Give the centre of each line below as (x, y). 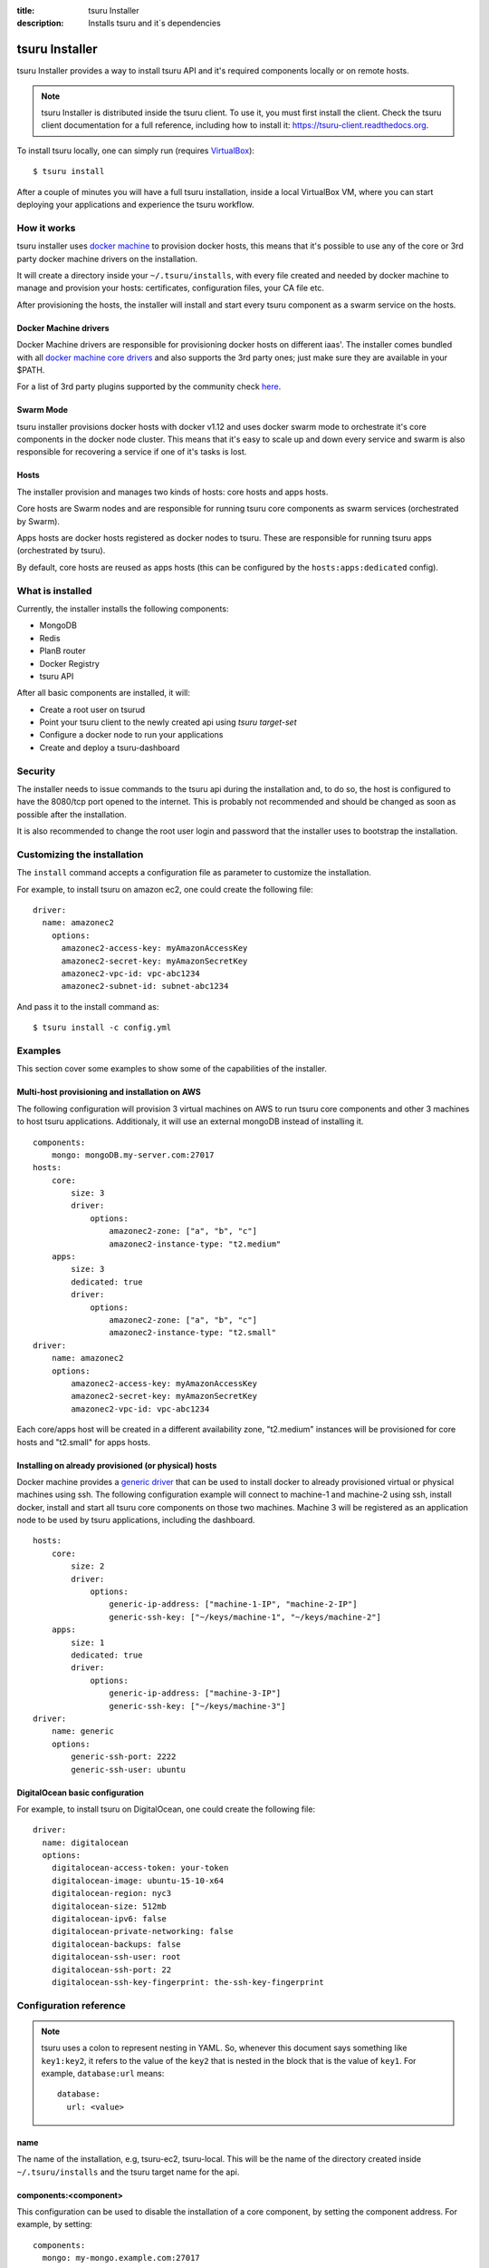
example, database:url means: (103, 2074)
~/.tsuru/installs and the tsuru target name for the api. (128, 2172)
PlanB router (62, 651)
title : (26, 10)
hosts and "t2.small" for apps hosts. (84, 1442)
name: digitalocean (85, 1843)
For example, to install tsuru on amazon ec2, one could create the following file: (165, 889)
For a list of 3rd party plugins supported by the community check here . (149, 386)
